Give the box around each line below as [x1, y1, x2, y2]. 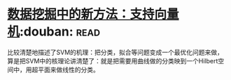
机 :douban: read [7, 24, 100, 40]
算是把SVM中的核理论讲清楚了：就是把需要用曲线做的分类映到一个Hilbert [7, 56, 218, 65]
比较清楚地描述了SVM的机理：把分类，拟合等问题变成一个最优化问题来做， [7, 48, 224, 56]
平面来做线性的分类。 [37, 65, 99, 74]
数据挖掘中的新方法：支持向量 [7, 6, 180, 22]
